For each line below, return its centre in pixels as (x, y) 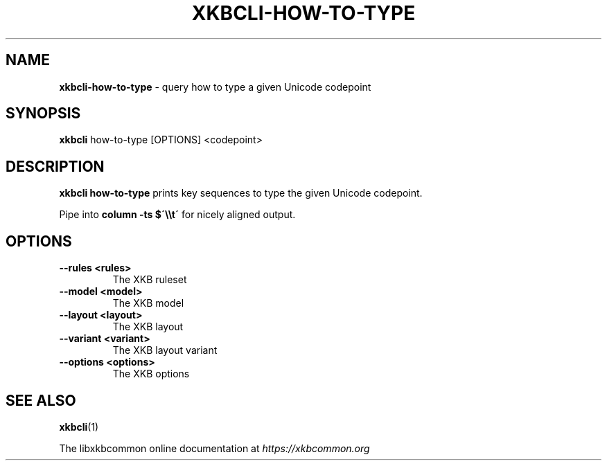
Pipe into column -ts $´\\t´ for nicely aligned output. (177, 215)
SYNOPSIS (43, 114)
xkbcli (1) (79, 427)
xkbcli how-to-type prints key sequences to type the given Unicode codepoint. (241, 193)
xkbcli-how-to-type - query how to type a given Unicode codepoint (215, 87)
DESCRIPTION (55, 166)
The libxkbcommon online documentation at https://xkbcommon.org (214, 448)
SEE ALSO (41, 400)
